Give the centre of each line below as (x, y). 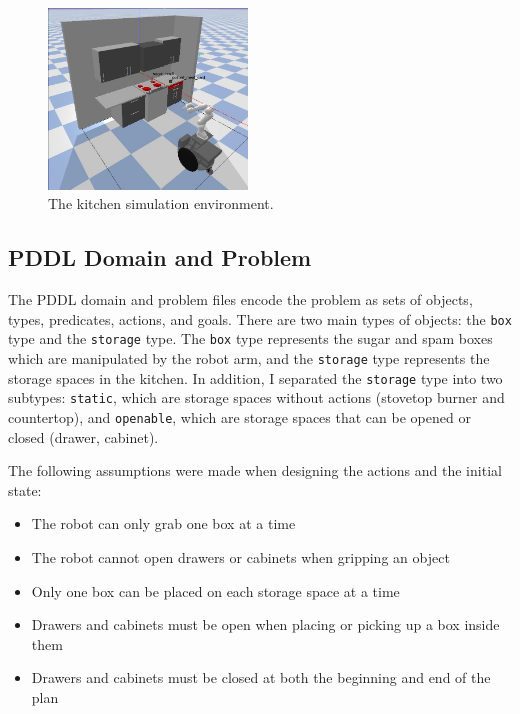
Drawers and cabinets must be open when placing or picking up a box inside (265, 624)
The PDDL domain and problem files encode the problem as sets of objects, (240, 299)
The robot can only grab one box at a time (163, 523)
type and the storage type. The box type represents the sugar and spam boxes (250, 338)
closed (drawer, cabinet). (83, 436)
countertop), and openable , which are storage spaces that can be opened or (239, 417)
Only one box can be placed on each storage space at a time (215, 590)
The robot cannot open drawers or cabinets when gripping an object (240, 557)
